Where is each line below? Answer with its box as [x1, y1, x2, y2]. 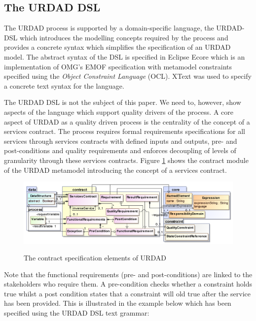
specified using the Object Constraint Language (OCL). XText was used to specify [4, 71, 252, 81]
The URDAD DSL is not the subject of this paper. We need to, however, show [4, 97, 241, 107]
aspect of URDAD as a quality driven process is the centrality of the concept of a [4, 116, 250, 127]
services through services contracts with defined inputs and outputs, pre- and [4, 135, 237, 146]
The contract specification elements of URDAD [24, 253, 166, 263]
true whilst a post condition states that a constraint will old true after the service [4, 288, 251, 298]
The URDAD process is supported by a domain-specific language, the [4, 23, 214, 33]
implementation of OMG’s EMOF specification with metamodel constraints [4, 61, 232, 71]
